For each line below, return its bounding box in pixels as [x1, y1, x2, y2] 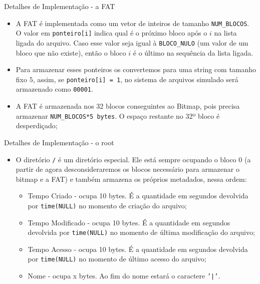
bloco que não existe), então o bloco [16, 47, 126, 58]
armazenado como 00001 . [16, 84, 93, 94]
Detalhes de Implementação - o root [4, 137, 114, 147]
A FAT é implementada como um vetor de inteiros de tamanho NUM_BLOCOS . [16, 18, 249, 28]
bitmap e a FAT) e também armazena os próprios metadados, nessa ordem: [16, 173, 247, 184]
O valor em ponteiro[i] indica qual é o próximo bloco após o [16, 28, 207, 38]
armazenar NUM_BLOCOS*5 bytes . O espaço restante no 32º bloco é [16, 110, 220, 121]
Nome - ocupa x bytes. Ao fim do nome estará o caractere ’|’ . [28, 270, 220, 281]
